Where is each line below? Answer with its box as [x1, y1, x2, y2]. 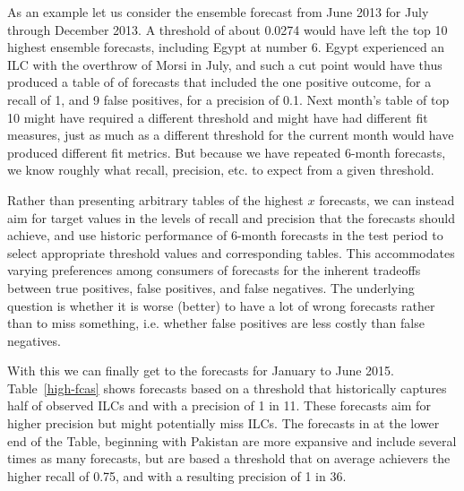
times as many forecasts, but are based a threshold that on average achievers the [7, 449, 451, 468]
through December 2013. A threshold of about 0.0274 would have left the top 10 [7, 20, 448, 39]
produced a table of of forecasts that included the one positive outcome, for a [7, 73, 432, 91]
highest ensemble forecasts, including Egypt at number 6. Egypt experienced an [7, 38, 445, 56]
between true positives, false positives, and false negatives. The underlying [7, 278, 415, 297]
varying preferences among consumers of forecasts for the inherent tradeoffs [7, 261, 421, 280]
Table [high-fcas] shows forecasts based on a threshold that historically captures [7, 378, 447, 397]
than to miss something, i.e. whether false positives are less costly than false [7, 314, 425, 332]
